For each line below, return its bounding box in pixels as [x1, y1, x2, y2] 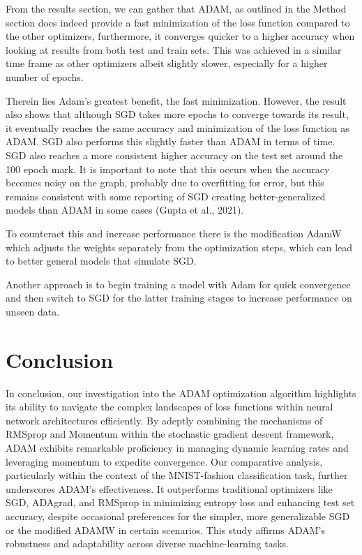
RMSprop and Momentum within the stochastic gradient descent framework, [6, 427, 334, 441]
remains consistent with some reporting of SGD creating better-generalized [6, 188, 326, 203]
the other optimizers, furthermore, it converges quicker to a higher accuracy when [6, 29, 355, 43]
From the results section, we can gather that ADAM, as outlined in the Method [6, 1, 347, 15]
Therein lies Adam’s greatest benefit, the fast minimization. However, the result [6, 93, 347, 108]
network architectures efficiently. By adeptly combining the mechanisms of [6, 413, 323, 427]
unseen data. [6, 304, 60, 318]
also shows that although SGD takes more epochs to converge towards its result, [6, 107, 349, 121]
